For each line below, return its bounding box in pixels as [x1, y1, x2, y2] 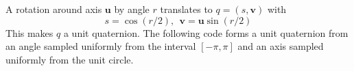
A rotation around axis [5, 2, 102, 16]
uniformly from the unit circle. [5, 52, 134, 66]
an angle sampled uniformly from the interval [5, 39, 196, 53]
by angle [114, 2, 150, 16]
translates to [160, 2, 213, 16]
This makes [5, 25, 54, 40]
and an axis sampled [237, 39, 324, 53]
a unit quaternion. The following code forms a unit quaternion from [63, 25, 349, 40]
